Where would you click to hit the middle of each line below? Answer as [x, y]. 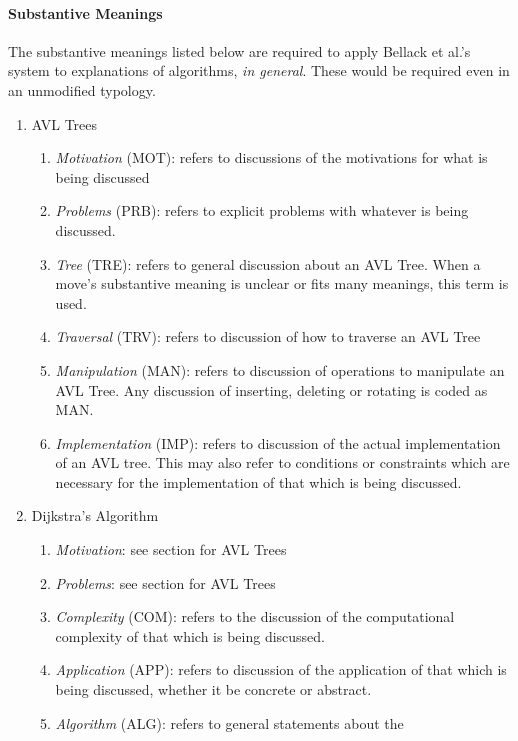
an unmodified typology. [82, 89]
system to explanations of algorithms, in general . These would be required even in [259, 70]
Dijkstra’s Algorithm [95, 515]
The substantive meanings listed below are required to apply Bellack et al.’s [239, 50]
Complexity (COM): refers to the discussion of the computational [255, 616]
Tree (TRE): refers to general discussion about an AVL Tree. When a [268, 263]
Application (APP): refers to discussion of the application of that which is [281, 669]
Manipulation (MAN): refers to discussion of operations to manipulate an [280, 369]
